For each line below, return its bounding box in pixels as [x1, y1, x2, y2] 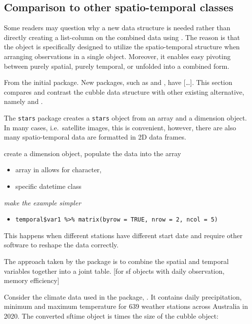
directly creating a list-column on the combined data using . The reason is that [4, 32, 240, 42]
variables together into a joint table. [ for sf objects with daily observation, [4, 265, 225, 276]
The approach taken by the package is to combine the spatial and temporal [4, 256, 229, 266]
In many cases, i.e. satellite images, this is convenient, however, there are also [4, 122, 236, 132]
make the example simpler [4, 197, 81, 207]
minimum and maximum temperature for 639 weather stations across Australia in [4, 301, 248, 311]
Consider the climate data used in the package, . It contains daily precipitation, [4, 291, 242, 302]
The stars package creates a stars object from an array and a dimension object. [4, 112, 247, 122]
